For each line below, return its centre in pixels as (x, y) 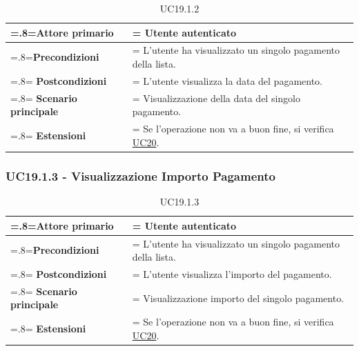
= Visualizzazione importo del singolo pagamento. (238, 298)
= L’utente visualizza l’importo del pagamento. (232, 273)
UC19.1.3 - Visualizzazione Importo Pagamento (140, 175)
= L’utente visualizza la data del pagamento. (227, 80)
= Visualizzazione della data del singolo (216, 98)
